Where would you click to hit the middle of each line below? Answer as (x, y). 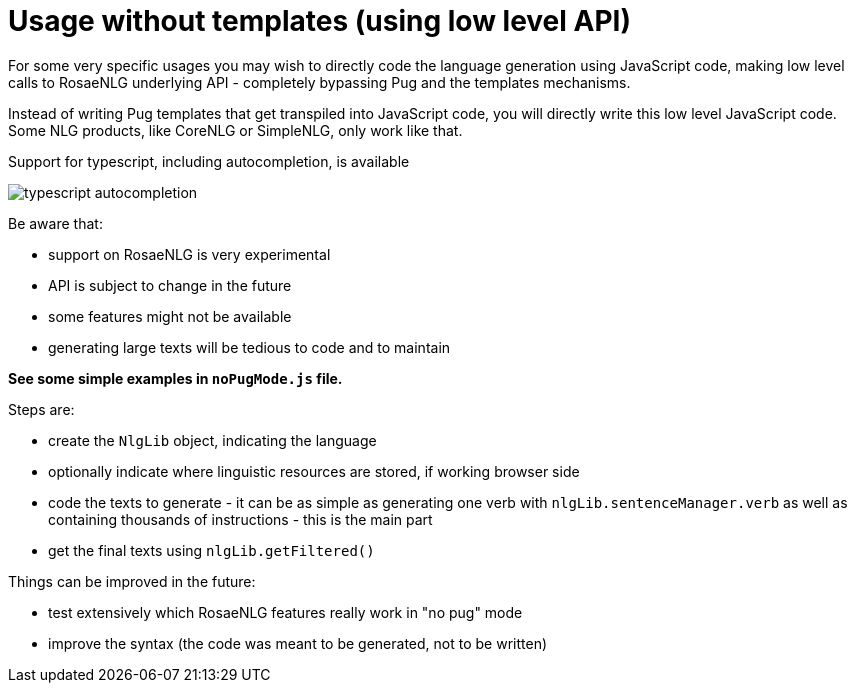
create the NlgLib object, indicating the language (212, 440)
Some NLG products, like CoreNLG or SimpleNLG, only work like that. (235, 130)
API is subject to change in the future (170, 285)
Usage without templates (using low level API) (319, 21)
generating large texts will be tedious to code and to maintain (249, 347)
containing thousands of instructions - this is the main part (240, 519)
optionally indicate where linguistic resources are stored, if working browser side (314, 471)
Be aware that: (55, 223)
